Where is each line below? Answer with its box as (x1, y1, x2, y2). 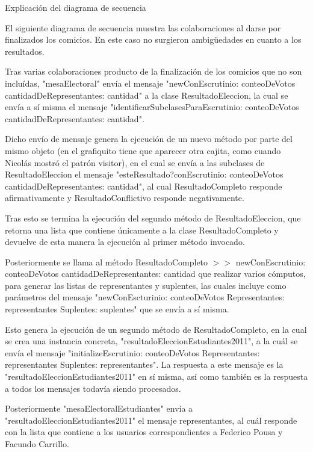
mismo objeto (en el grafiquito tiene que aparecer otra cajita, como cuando (5, 144, 281, 156)
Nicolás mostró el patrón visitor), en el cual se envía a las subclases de (5, 156, 265, 169)
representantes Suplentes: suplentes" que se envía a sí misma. (5, 303, 229, 315)
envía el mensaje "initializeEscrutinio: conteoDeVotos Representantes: (5, 346, 260, 359)
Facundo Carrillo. (5, 438, 69, 450)
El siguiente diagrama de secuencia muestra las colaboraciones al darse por (5, 21, 281, 34)
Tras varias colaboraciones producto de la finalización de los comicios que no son (5, 65, 302, 78)
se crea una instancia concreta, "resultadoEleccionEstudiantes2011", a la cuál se (5, 335, 298, 347)
